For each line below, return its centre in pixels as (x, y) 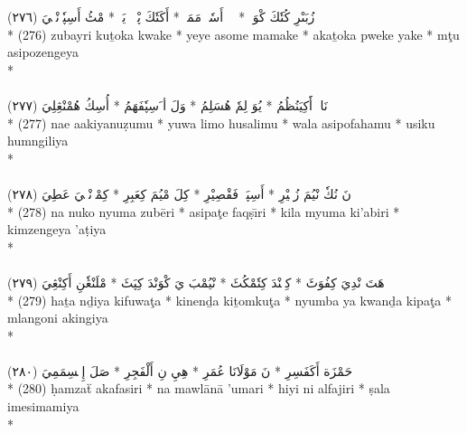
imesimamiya (43, 406)
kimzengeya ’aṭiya (57, 229)
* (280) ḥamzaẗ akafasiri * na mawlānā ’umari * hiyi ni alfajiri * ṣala (199, 388)
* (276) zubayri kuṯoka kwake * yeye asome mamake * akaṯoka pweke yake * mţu (233, 34)
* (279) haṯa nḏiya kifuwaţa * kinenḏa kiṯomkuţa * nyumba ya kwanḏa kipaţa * (229, 300)
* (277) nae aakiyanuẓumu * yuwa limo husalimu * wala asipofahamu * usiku (221, 122)
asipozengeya (43, 52)
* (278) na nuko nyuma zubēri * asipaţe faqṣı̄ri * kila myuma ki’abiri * (204, 211)
